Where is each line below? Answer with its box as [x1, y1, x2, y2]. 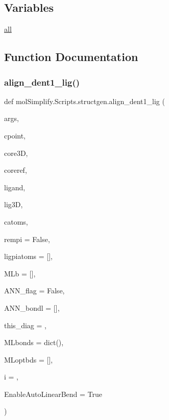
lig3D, [4, 199, 23, 210]
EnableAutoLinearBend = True [4, 388, 103, 399]
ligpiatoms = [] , [4, 251, 53, 262]
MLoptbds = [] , [4, 354, 53, 365]
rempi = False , [4, 233, 50, 244]
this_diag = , [4, 319, 46, 330]
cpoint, [4, 130, 26, 141]
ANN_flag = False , [4, 285, 65, 296]
